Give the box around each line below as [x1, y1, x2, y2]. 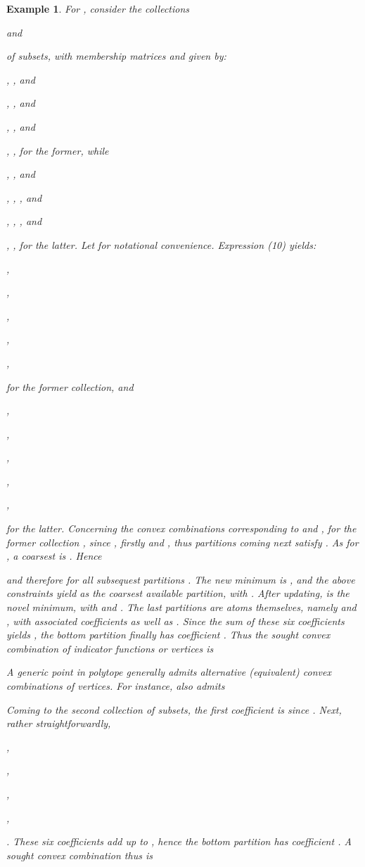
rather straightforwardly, [6, 716, 111, 731]
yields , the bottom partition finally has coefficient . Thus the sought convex [6, 627, 331, 642]
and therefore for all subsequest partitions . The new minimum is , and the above [6, 572, 355, 586]
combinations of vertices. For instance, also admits [6, 679, 225, 693]
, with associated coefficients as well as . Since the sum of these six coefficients [6, 613, 345, 628]
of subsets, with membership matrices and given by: [6, 49, 226, 63]
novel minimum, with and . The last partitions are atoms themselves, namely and [6, 600, 357, 615]
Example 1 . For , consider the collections [6, 1, 190, 15]
